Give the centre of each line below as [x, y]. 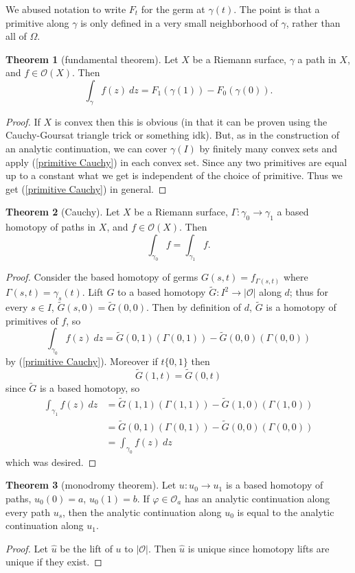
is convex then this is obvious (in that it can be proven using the [191, 121]
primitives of [32, 320]
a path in [317, 59]
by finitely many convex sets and [268, 148]
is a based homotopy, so [90, 388]
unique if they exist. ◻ [54, 562]
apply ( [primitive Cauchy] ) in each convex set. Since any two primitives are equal [176, 162]
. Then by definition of [194, 307]
